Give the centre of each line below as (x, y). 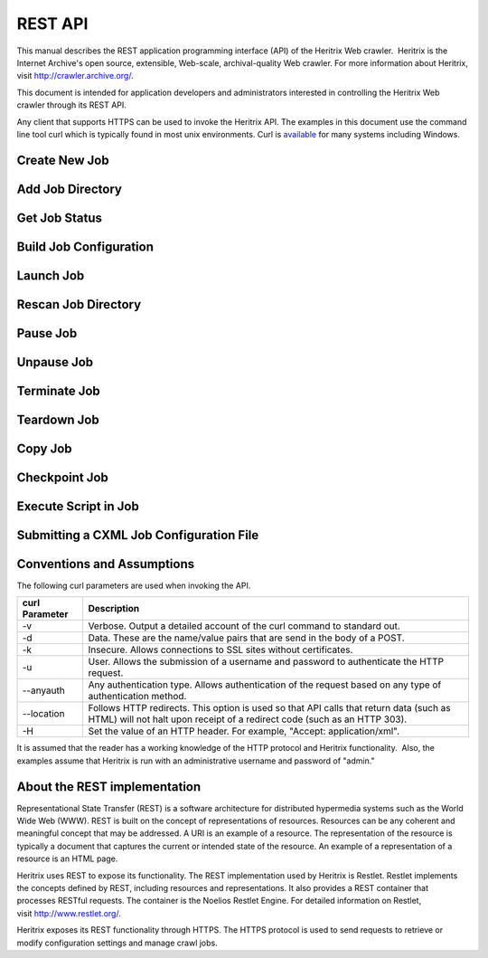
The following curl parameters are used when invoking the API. (134, 586)
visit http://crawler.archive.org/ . (75, 76)
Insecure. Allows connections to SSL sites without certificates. (221, 650)
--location (43, 714)
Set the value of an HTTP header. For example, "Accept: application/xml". (244, 731)
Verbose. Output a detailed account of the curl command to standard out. (244, 626)
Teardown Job (58, 419)
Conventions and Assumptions (106, 564)
